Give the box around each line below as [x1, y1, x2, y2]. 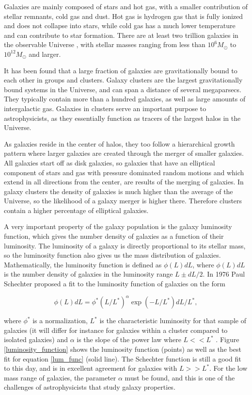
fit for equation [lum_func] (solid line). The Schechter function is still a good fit [4, 353, 241, 363]
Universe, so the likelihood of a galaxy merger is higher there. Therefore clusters [4, 196, 242, 206]
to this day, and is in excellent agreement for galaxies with [4, 363, 177, 373]
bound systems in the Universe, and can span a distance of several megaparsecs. [4, 84, 241, 94]
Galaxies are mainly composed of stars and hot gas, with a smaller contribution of [4, 1, 248, 11]
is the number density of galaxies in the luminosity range [4, 269, 173, 279]
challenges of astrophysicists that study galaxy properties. [4, 382, 175, 392]
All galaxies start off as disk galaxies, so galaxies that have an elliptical [4, 157, 215, 167]
